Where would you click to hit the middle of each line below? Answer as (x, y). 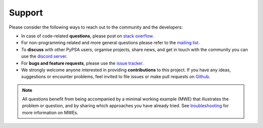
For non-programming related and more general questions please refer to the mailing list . (110, 43)
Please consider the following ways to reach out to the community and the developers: (96, 27)
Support (26, 13)
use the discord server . (44, 56)
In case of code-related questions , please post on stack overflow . (88, 36)
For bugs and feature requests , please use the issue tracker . (82, 63)
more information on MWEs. (50, 112)
